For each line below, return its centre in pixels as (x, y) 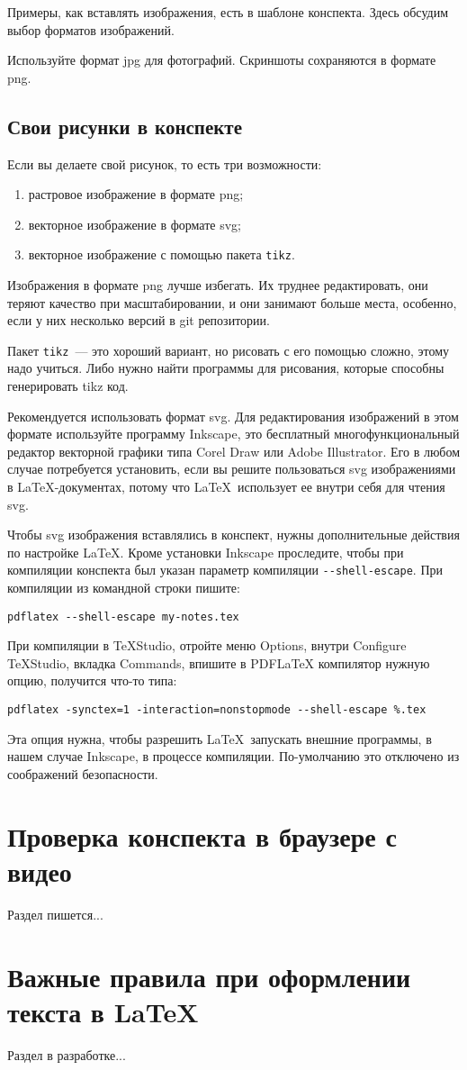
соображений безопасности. (83, 773)
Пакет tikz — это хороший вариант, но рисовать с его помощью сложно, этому (229, 350)
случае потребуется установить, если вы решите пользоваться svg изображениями (232, 469)
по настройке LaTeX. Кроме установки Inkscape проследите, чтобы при (206, 552)
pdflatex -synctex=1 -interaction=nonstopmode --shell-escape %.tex (217, 710)
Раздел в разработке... (67, 1054)
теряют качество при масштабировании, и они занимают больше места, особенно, (232, 302)
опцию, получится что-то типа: (92, 680)
